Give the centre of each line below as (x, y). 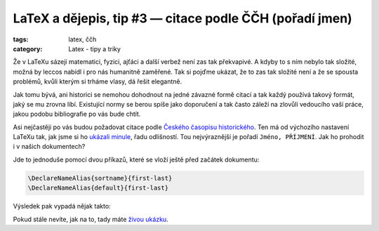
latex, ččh (82, 39)
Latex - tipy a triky (94, 48)
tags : (21, 39)
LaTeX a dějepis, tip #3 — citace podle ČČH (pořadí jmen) (182, 18)
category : (28, 48)
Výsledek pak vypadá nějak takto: (62, 206)
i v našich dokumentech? (49, 147)
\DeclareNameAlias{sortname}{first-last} (100, 178)
